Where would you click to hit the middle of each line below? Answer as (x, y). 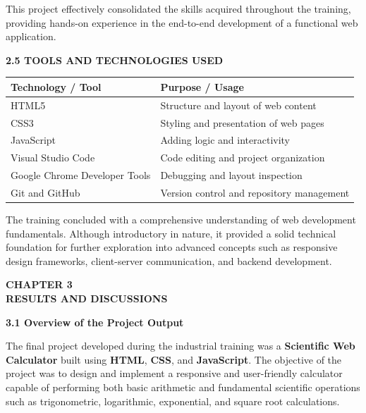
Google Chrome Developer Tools (81, 175)
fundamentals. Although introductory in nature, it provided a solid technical (171, 233)
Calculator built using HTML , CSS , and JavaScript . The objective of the (174, 359)
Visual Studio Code (53, 158)
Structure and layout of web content (238, 105)
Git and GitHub (45, 192)
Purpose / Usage (202, 86)
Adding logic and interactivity (225, 140)
